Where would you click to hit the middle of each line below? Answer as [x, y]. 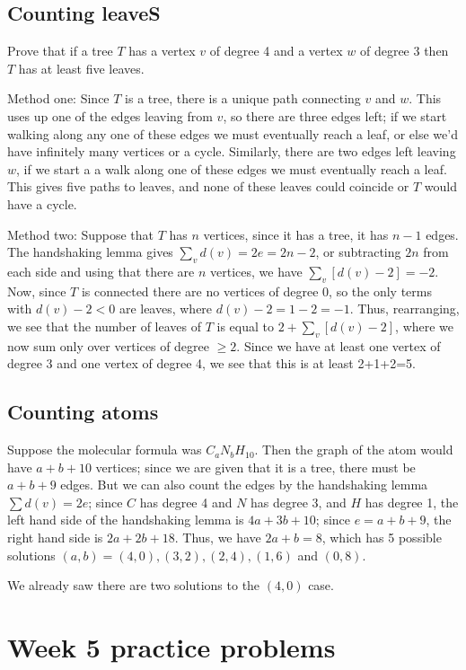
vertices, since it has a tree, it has [296, 234]
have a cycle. [42, 203]
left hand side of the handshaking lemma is [126, 520]
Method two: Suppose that [81, 234]
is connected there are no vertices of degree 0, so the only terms [257, 291]
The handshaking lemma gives [90, 252]
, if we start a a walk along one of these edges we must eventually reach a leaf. [232, 168]
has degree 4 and [186, 502]
